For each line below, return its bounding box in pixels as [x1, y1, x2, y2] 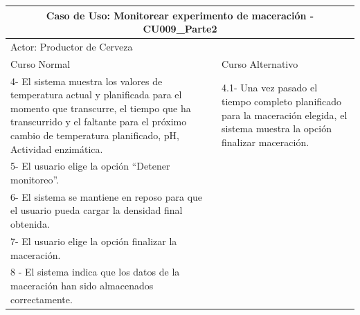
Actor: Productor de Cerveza [10, 39, 133, 53]
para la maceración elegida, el [222, 107, 348, 122]
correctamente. [10, 291, 73, 306]
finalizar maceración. [222, 134, 309, 149]
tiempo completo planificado [222, 94, 342, 109]
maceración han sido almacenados [10, 278, 154, 292]
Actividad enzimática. [10, 141, 103, 156]
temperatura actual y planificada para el [10, 87, 182, 102]
